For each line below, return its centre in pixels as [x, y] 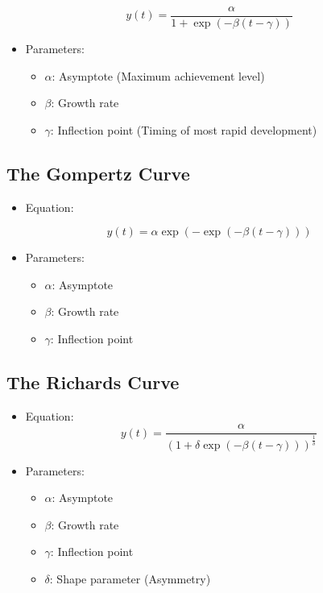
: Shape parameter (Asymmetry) [130, 579]
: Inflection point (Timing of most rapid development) [184, 129]
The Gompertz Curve [98, 173]
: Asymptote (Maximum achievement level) [158, 75]
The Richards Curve [93, 382]
